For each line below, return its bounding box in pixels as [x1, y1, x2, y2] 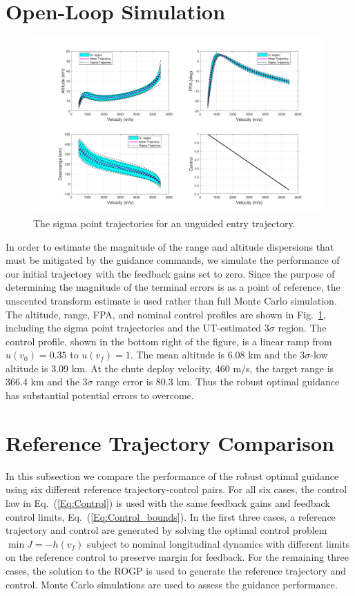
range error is [96, 374, 153, 389]
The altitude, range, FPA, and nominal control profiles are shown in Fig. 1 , [6, 307, 326, 321]
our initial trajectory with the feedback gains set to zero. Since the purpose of [6, 266, 335, 280]
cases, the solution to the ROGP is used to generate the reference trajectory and [6, 563, 346, 577]
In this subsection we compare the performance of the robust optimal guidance [6, 468, 339, 483]
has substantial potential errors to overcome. [6, 388, 194, 403]
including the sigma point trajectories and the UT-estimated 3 [6, 320, 269, 335]
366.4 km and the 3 [6, 374, 88, 389]
